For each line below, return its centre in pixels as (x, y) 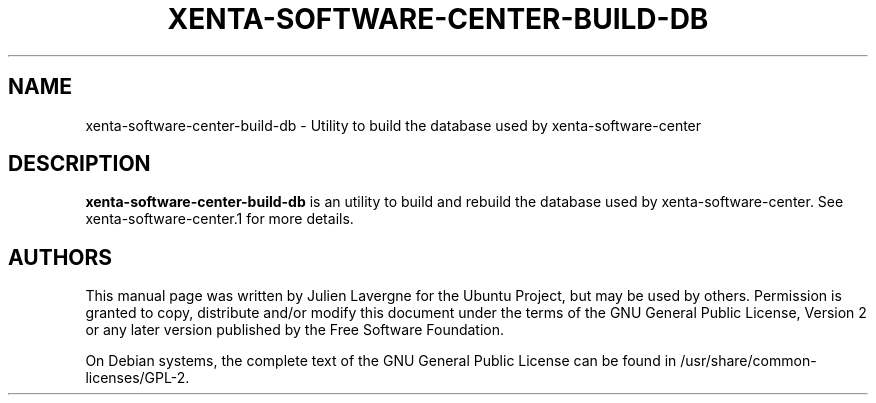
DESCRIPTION (79, 164)
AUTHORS (60, 257)
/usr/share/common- (748, 361)
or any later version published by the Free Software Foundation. (295, 330)
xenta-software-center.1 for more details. (219, 219)
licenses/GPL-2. (137, 378)
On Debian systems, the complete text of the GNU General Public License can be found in (381, 361)
